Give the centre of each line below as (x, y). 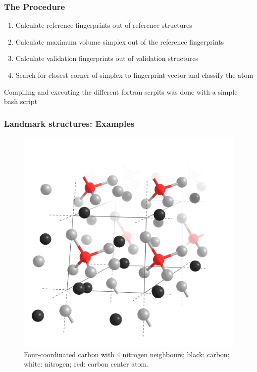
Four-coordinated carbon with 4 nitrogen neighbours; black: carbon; (127, 354)
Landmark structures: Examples (69, 123)
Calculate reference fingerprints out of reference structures (104, 25)
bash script (21, 101)
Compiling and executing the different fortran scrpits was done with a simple (121, 91)
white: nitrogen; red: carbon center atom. (86, 364)
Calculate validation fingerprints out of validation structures (107, 58)
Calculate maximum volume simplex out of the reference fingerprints (120, 41)
